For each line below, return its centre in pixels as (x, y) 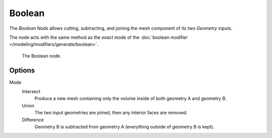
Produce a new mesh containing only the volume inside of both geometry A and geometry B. (130, 99)
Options (22, 70)
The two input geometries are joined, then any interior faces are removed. (111, 113)
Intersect (31, 92)
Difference (33, 120)
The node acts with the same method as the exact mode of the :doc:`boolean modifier (99, 37)
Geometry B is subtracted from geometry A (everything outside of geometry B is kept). (124, 126)
